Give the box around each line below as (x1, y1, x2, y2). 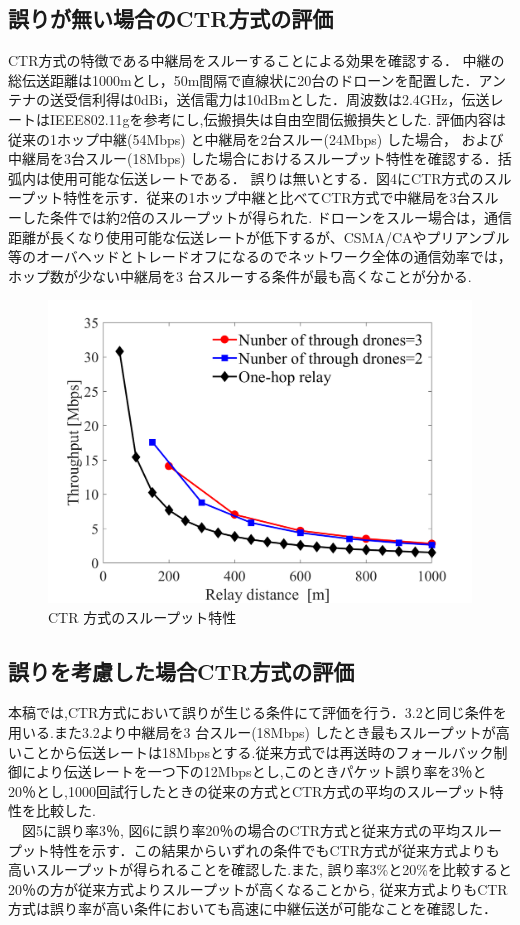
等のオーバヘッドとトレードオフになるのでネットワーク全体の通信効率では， (8, 246, 512, 267)
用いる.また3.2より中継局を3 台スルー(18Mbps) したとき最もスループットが (8, 721, 496, 742)
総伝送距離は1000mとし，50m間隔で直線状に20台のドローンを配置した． (8, 69, 479, 90)
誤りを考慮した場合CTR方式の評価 (8, 655, 355, 686)
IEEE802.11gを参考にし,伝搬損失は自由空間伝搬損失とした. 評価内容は (49, 108, 506, 129)
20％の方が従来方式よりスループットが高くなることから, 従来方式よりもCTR (8, 878, 508, 899)
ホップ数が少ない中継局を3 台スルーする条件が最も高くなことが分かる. (8, 265, 472, 286)
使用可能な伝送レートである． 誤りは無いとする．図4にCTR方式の (49, 167, 484, 188)
